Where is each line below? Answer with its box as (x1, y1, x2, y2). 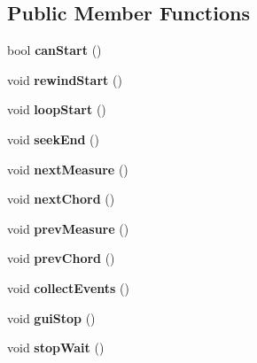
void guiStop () (7, 308, 96, 327)
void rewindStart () (7, 70, 122, 89)
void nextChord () (7, 189, 115, 208)
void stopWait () (7, 338, 105, 357)
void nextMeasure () (7, 159, 128, 178)
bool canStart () (7, 41, 102, 59)
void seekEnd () (7, 129, 99, 148)
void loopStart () (7, 100, 106, 119)
